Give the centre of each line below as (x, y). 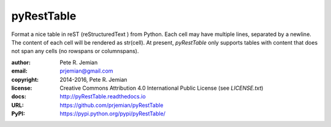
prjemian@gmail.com (86, 71)
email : (19, 71)
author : (21, 62)
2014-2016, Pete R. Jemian (93, 79)
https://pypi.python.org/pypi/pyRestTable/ (112, 114)
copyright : (25, 79)
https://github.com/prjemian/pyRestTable (112, 105)
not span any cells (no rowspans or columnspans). (75, 51)
